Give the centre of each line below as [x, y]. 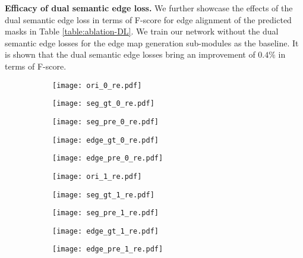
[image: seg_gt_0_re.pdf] [103, 104]
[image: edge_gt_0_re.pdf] [105, 140]
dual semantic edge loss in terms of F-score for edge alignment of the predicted [148, 19]
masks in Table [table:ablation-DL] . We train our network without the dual [142, 31]
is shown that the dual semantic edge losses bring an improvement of [130, 54]
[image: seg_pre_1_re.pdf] [105, 213]
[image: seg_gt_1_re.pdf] [103, 195]
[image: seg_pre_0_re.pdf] [105, 122]
